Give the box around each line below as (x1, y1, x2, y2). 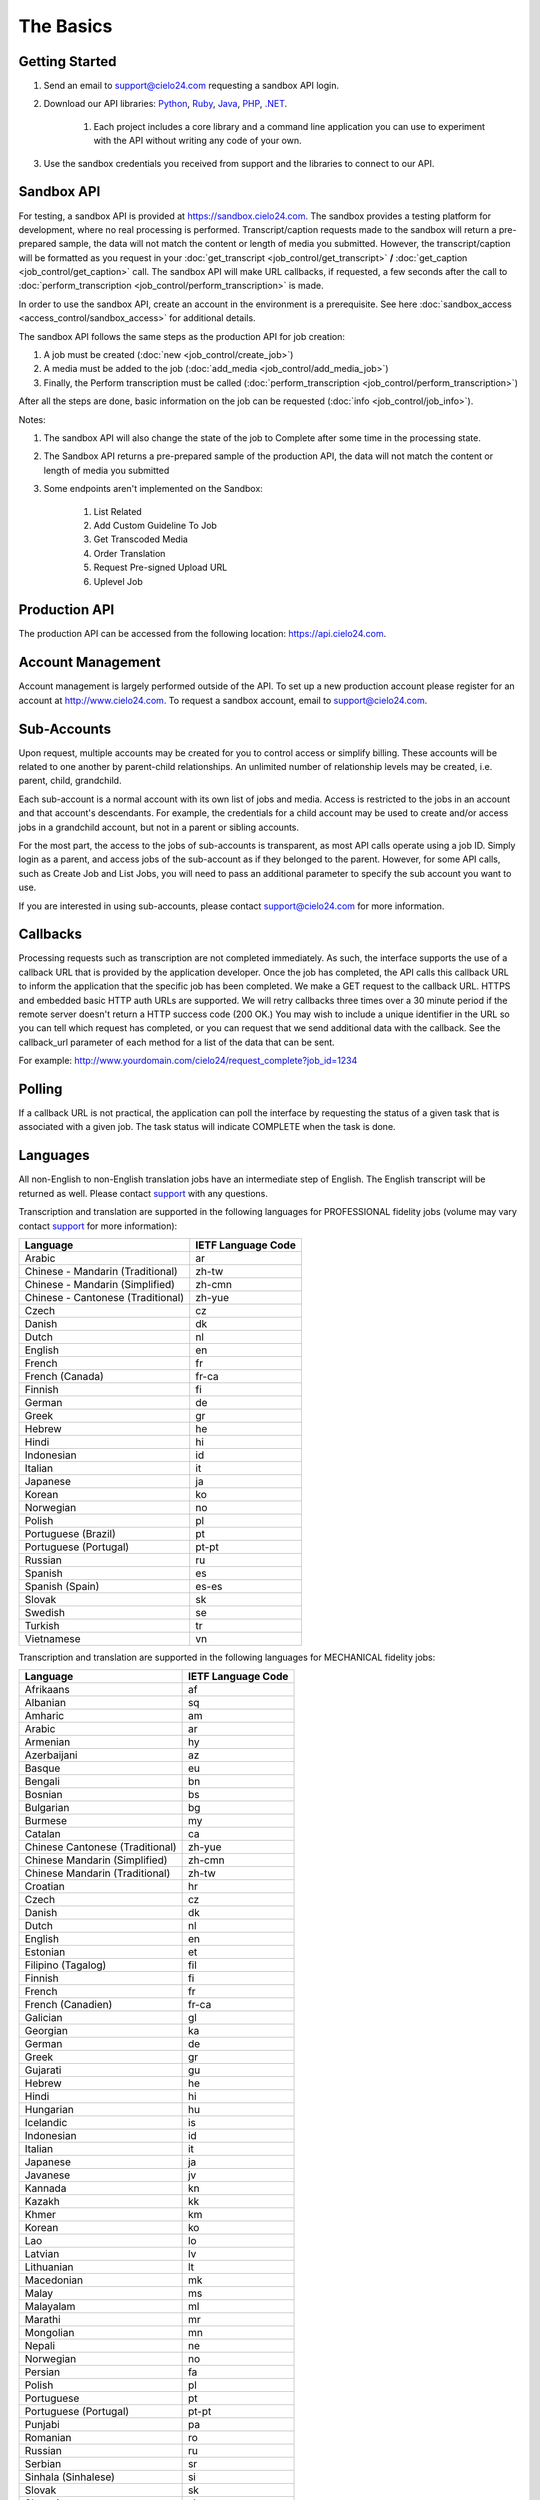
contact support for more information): (18, 1220, 178, 1232)
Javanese (24, 2168, 71, 2182)
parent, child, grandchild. (18, 775, 122, 787)
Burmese (24, 1814, 68, 1828)
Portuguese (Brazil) (24, 1526, 117, 1540)
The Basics (18, 15, 113, 37)
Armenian (24, 1735, 71, 1749)
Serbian (24, 2457, 62, 2471)
